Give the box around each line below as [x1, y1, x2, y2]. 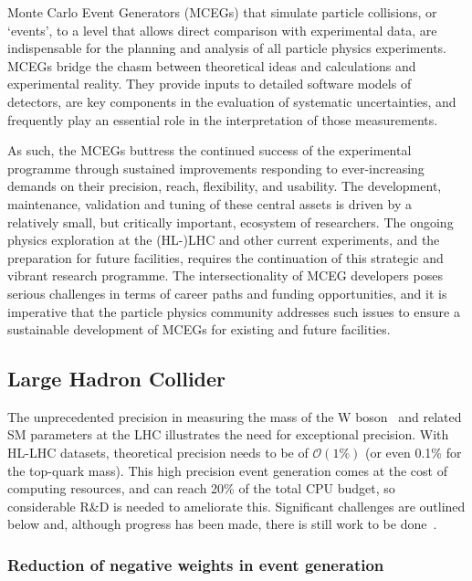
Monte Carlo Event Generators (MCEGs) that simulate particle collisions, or [7, 3, 437, 21]
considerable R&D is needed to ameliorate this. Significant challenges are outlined [7, 496, 466, 515]
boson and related [355, 407, 462, 426]
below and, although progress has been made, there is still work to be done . [7, 514, 437, 533]
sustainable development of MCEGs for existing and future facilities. [7, 320, 391, 339]
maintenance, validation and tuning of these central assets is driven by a [7, 194, 413, 213]
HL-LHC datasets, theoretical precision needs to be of [7, 443, 309, 462]
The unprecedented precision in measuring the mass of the [7, 407, 334, 426]
